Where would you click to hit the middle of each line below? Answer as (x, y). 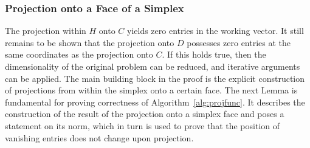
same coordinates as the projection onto (79, 54)
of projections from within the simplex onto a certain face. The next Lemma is (151, 90)
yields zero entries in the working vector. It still (215, 31)
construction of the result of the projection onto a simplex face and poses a (145, 114)
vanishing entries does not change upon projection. (99, 137)
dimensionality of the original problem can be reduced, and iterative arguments (153, 66)
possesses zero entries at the (239, 42)
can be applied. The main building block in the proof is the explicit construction (155, 78)
